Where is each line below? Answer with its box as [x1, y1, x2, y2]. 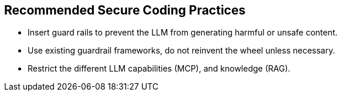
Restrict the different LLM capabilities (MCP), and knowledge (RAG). [28, 63, 290, 74]
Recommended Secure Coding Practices [4, 3, 246, 17]
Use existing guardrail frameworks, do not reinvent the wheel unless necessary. [28, 45, 336, 56]
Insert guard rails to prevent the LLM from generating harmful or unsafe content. [28, 27, 338, 38]
